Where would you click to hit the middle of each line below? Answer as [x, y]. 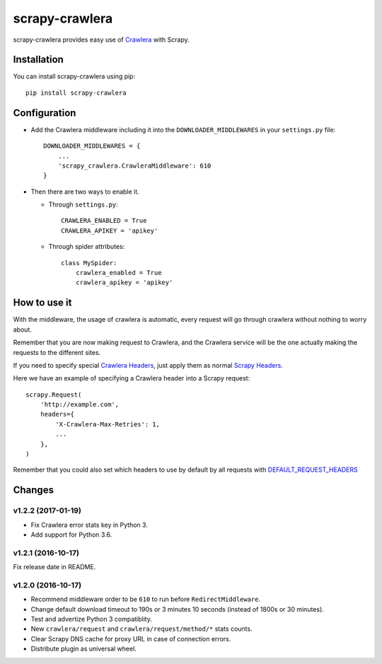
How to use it [42, 303]
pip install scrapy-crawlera [76, 93]
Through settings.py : [83, 204]
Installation [38, 60]
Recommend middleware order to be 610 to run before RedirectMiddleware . [146, 599]
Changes [34, 490]
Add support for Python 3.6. [71, 535]
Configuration [45, 113]
